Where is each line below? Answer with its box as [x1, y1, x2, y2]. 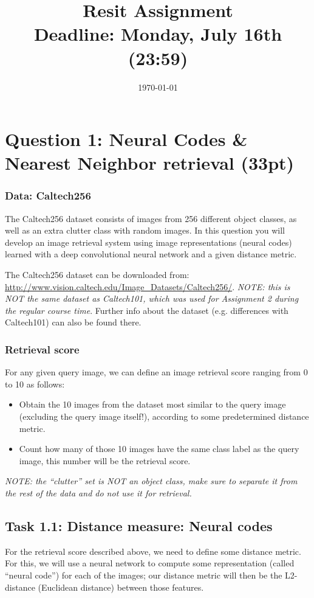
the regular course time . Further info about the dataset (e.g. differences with [5, 304, 288, 316]
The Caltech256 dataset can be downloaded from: [5, 268, 189, 281]
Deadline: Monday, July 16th [33, 21, 282, 46]
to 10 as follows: [5, 377, 65, 390]
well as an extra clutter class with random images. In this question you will [5, 224, 285, 237]
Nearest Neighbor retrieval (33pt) [5, 150, 295, 175]
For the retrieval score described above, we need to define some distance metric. [5, 544, 301, 557]
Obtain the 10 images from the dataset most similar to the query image [19, 398, 286, 411]
